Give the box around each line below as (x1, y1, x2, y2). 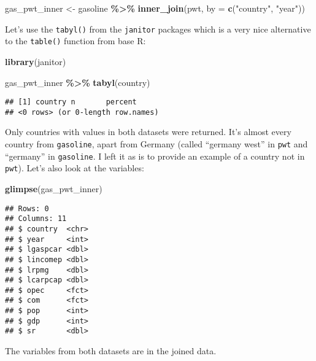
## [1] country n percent (5, 98, 137, 107)
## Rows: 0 (5, 204, 49, 213)
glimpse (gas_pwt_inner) (5, 182, 102, 195)
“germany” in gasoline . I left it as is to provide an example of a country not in (5, 149, 305, 162)
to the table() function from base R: (5, 34, 146, 47)
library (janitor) (5, 55, 66, 68)
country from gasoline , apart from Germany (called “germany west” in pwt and (5, 138, 308, 150)
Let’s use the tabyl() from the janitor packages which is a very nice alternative (5, 22, 311, 35)
